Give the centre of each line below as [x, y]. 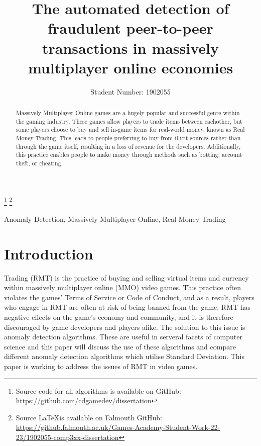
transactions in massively [130, 48]
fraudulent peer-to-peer [130, 28]
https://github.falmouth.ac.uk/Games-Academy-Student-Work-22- [118, 427]
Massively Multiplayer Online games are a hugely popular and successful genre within [128, 113]
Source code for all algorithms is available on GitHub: [98, 390]
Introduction [49, 253]
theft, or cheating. [39, 163]
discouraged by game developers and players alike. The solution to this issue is [125, 327]
